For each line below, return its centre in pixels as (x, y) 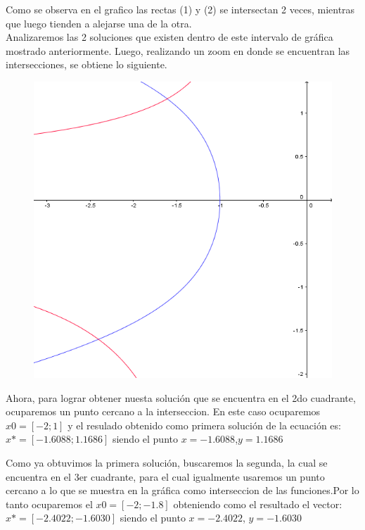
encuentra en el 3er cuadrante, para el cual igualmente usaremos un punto (165, 476)
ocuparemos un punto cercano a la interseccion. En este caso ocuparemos (163, 411)
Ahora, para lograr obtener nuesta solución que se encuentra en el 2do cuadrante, (181, 397)
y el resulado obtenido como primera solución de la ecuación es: (204, 425)
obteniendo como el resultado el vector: (258, 504)
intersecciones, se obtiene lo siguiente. (87, 64)
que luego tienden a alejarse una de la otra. (99, 23)
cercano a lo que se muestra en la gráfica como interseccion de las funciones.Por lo (182, 490)
